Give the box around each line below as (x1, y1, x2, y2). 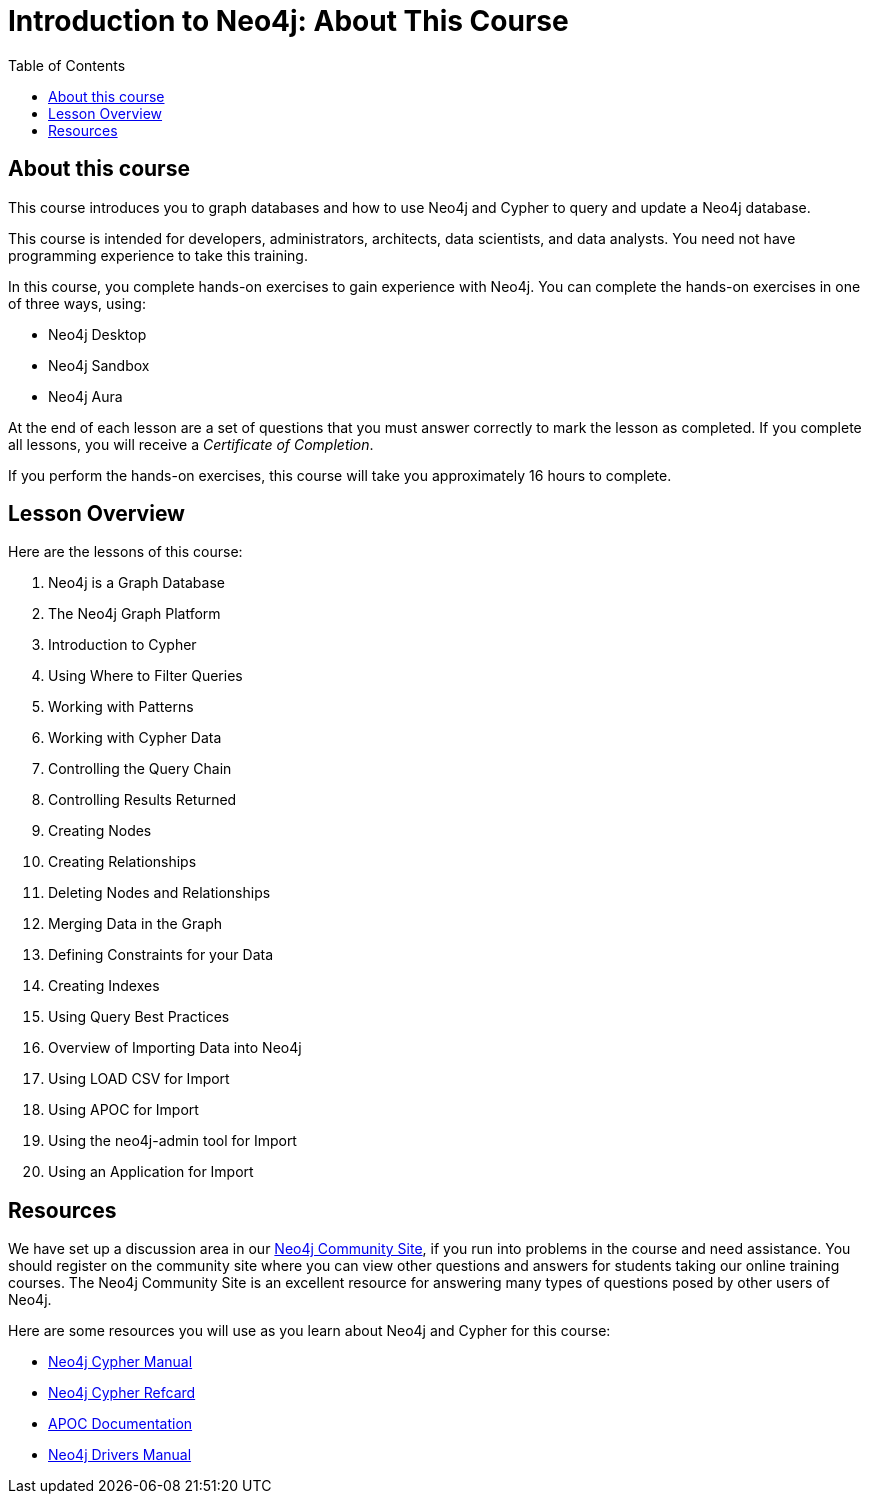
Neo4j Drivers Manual (48, 1446, 192, 1464)
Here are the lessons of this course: (8, 543, 243, 561)
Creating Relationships (48, 853, 197, 871)
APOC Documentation (48, 1415, 193, 1433)
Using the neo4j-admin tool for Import (48, 1132, 297, 1150)
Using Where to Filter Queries (48, 667, 243, 685)
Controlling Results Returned (48, 791, 237, 809)
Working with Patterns (48, 698, 194, 716)
